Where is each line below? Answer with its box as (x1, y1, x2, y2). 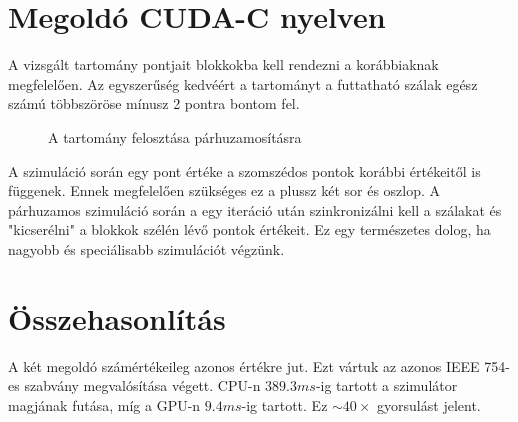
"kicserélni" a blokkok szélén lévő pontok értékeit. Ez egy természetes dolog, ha (8, 219, 491, 240)
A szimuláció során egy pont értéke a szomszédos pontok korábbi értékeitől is (8, 160, 481, 181)
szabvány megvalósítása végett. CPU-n (24, 375, 261, 396)
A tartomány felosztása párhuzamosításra (48, 126, 302, 147)
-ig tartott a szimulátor (315, 375, 458, 396)
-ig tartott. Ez (241, 394, 328, 415)
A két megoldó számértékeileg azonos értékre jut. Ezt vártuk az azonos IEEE (8, 355, 480, 376)
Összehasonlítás (8, 297, 226, 338)
